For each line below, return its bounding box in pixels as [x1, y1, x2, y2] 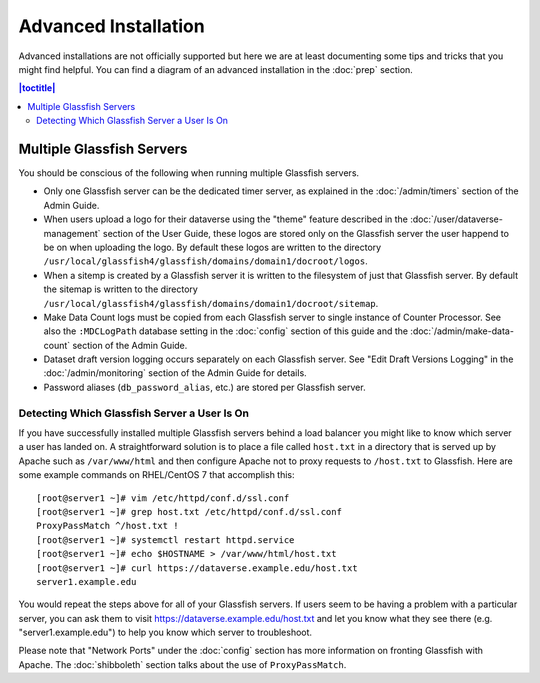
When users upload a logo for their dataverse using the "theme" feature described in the [43, 213, 409, 225]
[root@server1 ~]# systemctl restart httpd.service [36, 534, 295, 545]
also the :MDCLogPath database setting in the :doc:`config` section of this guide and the [43, 325, 409, 337]
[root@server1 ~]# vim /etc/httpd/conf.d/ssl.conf [36, 492, 290, 504]
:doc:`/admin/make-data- [410, 325, 515, 337]
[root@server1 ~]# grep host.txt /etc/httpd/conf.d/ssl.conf [36, 506, 342, 517]
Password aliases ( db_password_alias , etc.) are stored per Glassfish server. [43, 381, 366, 393]
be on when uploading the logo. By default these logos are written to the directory [43, 241, 382, 253]
